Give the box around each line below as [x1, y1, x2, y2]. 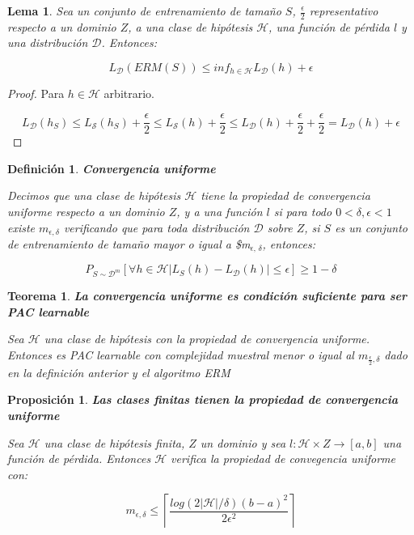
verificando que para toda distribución [63, 219, 250, 236]
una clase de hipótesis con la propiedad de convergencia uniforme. [44, 330, 370, 347]
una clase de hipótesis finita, [44, 434, 185, 451]
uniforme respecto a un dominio [7, 202, 165, 219]
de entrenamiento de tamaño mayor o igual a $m [7, 235, 251, 252]
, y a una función [176, 202, 263, 219]
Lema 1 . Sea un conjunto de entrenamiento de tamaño [7, 2, 281, 19]
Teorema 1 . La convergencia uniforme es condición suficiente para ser [7, 287, 408, 304]
